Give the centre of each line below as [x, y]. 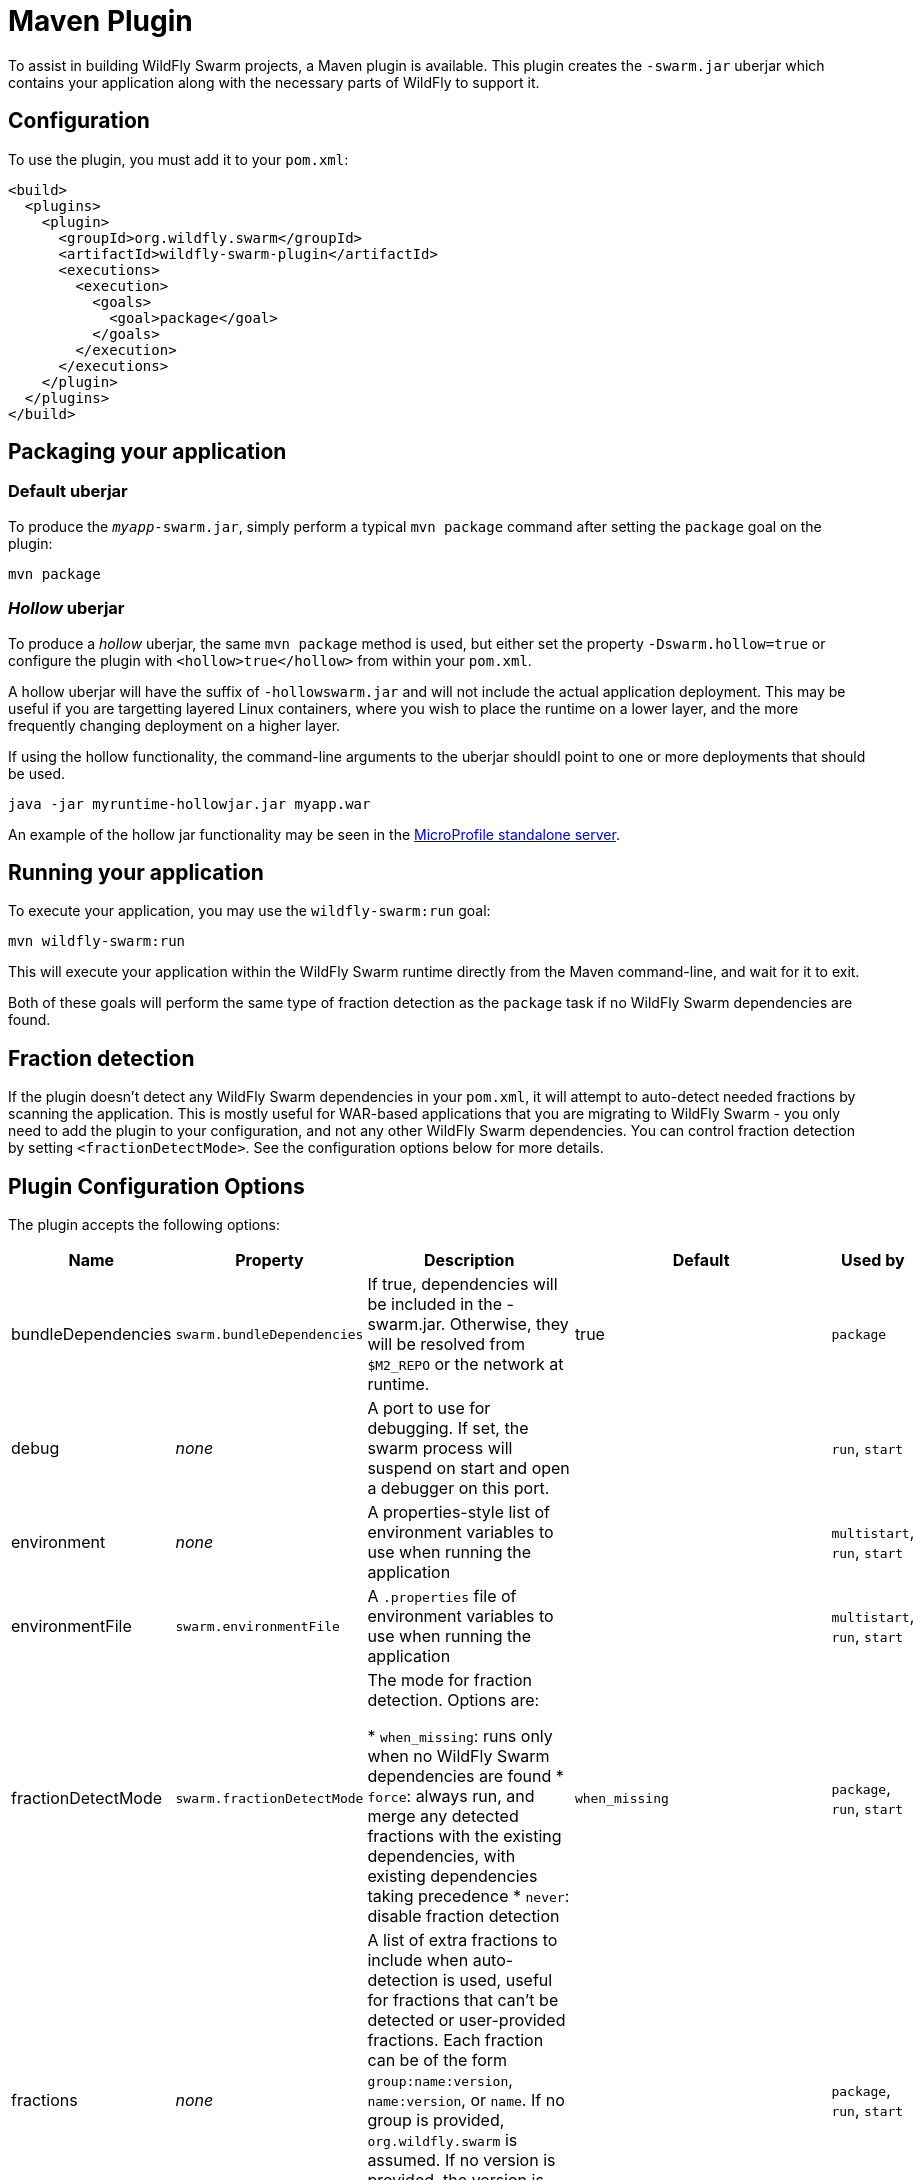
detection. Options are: [453, 1700]
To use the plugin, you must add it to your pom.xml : [178, 159]
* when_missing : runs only [460, 1736]
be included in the [435, 1304]
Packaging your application [147, 452]
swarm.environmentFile [257, 1626]
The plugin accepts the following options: [144, 1225]
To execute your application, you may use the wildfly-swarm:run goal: [249, 911]
